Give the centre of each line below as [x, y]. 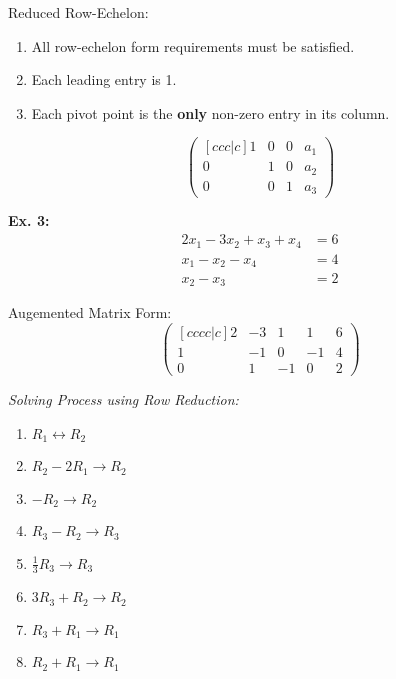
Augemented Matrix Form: [90, 312]
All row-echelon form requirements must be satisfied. [193, 45]
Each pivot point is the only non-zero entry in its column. [210, 112]
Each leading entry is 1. [104, 79]
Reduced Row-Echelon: [78, 12]
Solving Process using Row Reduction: [123, 399]
